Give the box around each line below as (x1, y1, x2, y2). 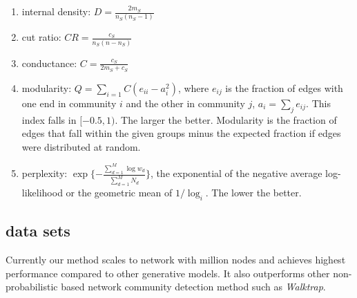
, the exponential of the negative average (150, 166, 322, 180)
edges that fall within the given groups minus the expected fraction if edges (21, 126, 341, 140)
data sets (6, 220, 70, 241)
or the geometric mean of (66, 185, 173, 200)
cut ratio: (21, 30, 61, 44)
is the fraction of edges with (225, 80, 343, 95)
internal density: (21, 4, 91, 18)
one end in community (21, 95, 117, 110)
